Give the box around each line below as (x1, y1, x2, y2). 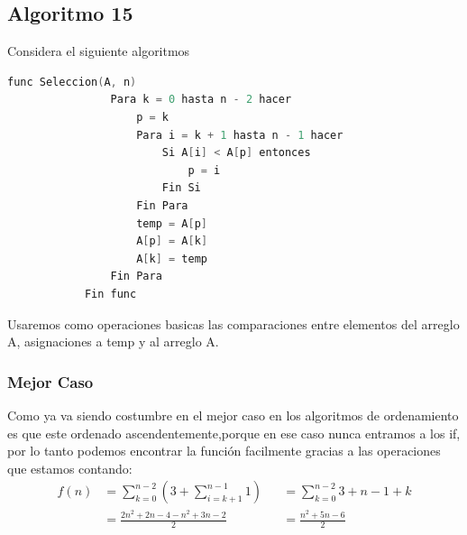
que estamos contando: (7, 458, 133, 477)
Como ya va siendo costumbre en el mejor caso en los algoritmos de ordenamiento (7, 405, 459, 424)
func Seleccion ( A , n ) (7, 75, 137, 88)
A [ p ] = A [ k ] (136, 235, 208, 248)
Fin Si (161, 181, 201, 195)
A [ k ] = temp (136, 252, 207, 265)
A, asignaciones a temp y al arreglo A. (7, 332, 219, 351)
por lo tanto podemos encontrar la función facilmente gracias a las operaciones (7, 441, 441, 460)
